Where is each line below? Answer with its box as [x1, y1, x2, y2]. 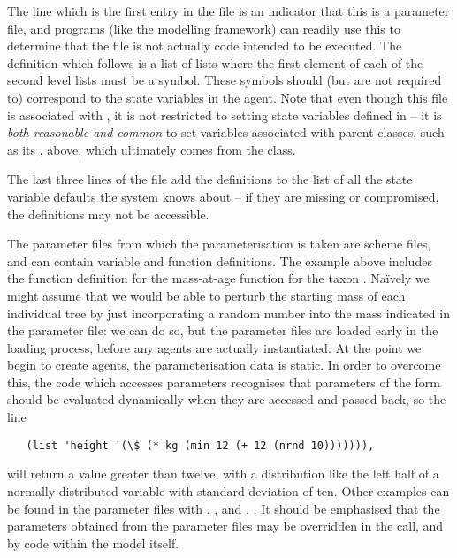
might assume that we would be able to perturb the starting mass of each [7, 286, 406, 304]
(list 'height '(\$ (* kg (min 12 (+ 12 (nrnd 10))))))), [26, 439, 375, 452]
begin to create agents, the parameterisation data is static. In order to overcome [7, 355, 441, 374]
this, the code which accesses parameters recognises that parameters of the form [7, 372, 440, 391]
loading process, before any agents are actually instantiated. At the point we [7, 338, 422, 356]
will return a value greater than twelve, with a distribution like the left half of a [7, 464, 439, 483]
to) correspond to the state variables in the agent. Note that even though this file [7, 88, 448, 106]
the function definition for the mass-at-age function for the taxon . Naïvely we [7, 269, 430, 287]
